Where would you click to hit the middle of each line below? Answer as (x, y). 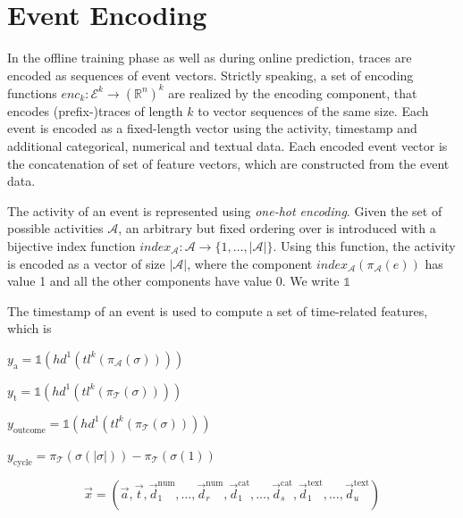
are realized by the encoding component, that (293, 92)
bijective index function (72, 245)
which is (29, 328)
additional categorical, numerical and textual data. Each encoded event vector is (227, 146)
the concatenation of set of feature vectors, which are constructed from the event (228, 163)
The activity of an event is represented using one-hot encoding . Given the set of (225, 210)
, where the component (250, 263)
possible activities (55, 228)
